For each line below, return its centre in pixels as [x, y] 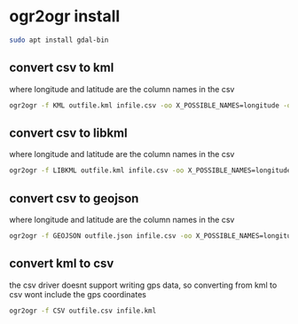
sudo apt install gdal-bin [59, 40]
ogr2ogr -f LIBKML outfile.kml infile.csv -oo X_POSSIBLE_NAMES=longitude [150, 170]
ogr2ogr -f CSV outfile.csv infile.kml [83, 311]
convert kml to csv [62, 264]
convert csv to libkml [68, 133]
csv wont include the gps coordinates [78, 294]
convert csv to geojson [74, 198]
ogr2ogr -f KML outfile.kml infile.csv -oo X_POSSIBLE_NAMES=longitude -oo [152, 105]
